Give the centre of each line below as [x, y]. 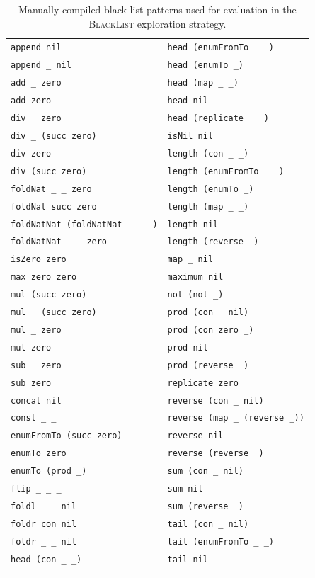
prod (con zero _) [211, 330]
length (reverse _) [213, 242]
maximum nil [195, 277]
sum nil [185, 489]
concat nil [36, 401]
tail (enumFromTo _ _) [220, 542]
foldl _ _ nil [44, 506]
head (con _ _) [46, 559]
